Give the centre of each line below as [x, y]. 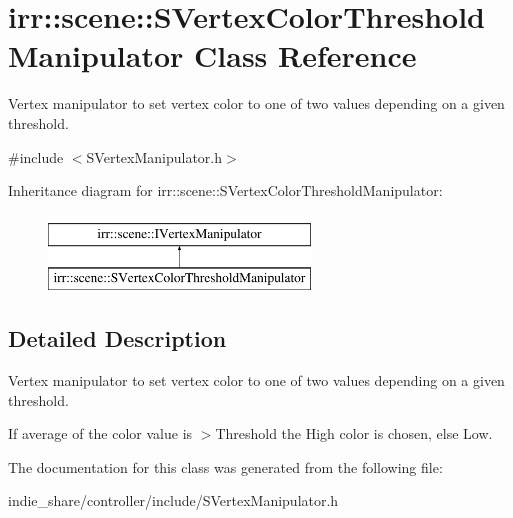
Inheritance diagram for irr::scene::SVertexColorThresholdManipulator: [225, 190]
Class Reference [305, 55]
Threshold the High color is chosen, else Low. [354, 433]
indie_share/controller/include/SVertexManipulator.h [173, 500]
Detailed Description [117, 338]
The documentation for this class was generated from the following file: [225, 466]
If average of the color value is [100, 433]
